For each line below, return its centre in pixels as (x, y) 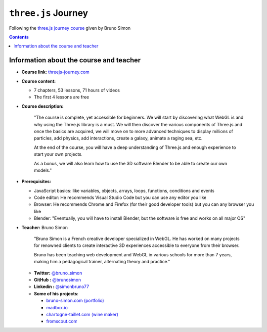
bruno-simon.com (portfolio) (75, 301)
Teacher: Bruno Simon (45, 227)
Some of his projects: (56, 293)
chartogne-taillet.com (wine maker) (82, 314)
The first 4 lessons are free (62, 97)
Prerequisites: (36, 182)
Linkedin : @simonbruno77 (61, 286)
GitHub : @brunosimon (57, 280)
